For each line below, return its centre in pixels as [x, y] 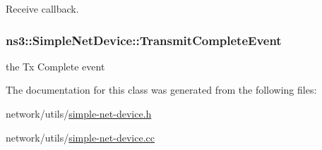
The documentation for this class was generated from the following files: [161, 90]
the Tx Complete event [55, 66]
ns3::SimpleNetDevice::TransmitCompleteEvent [144, 40]
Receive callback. [42, 8]
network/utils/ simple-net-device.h [79, 113]
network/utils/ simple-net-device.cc [80, 137]
